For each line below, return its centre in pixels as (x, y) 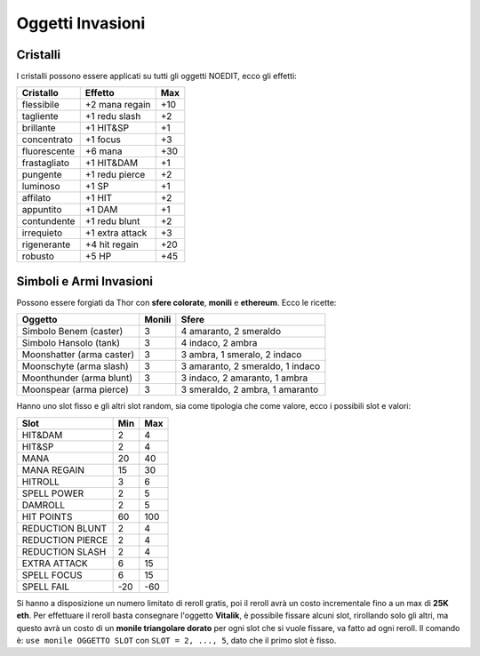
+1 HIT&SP (107, 128)
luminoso (41, 187)
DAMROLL (44, 505)
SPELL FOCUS (52, 575)
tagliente (40, 116)
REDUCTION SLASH (64, 551)
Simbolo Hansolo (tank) (71, 343)
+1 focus (103, 140)
